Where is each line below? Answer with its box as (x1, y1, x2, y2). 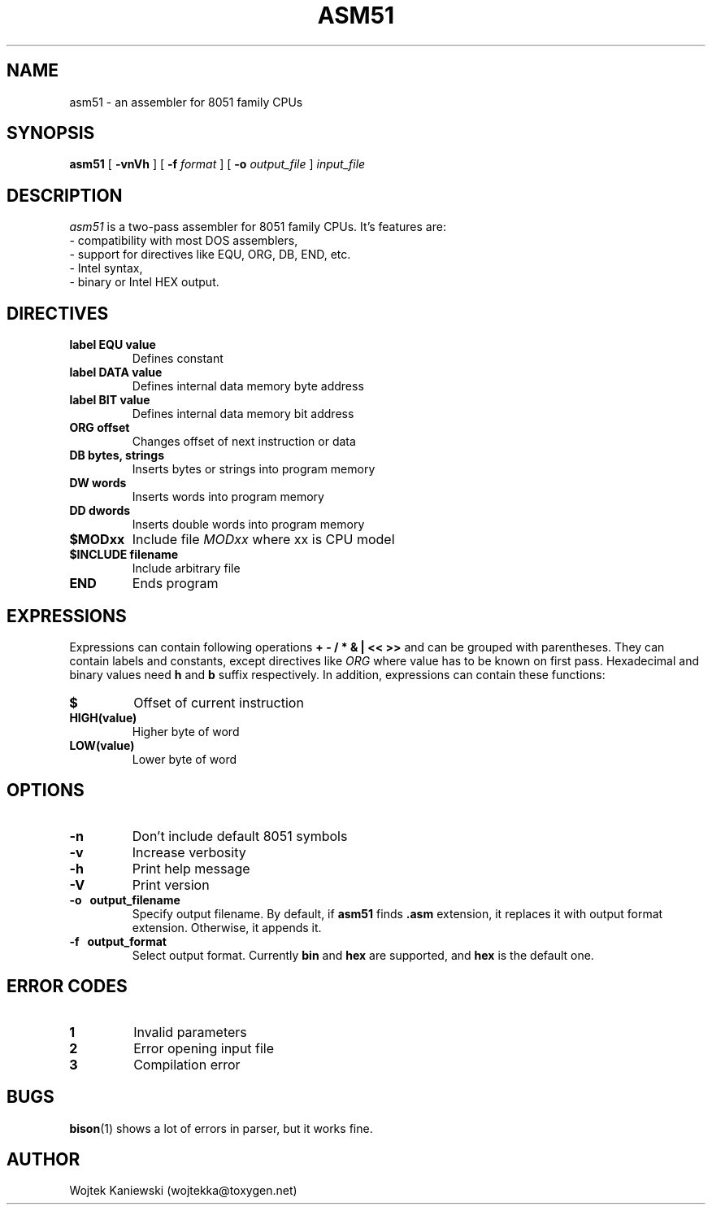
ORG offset (69, 420, 130, 435)
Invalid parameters (133, 1023, 247, 1040)
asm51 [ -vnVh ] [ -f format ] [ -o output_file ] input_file (69, 157, 366, 172)
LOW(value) (69, 738, 135, 752)
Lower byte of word (132, 751, 237, 766)
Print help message (132, 860, 250, 877)
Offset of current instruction (133, 694, 304, 711)
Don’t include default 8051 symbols (132, 827, 348, 844)
